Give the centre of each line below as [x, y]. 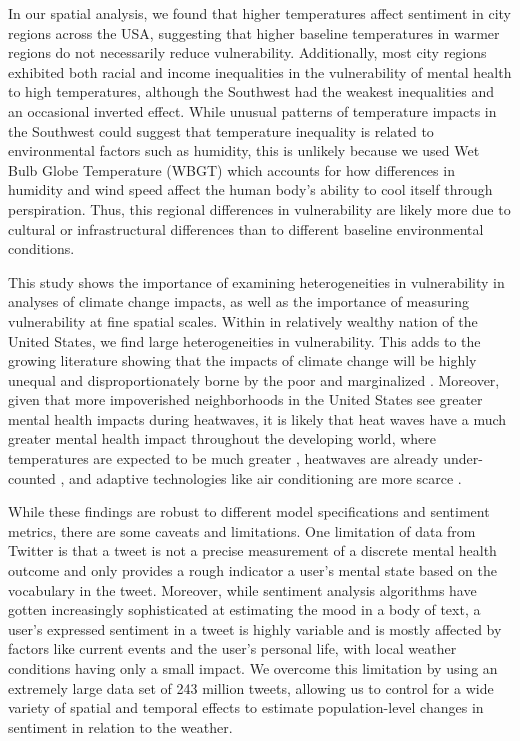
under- [463, 458]
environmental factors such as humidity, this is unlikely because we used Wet [244, 150]
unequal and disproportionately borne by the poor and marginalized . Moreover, [254, 379]
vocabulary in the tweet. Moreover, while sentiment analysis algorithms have [242, 589]
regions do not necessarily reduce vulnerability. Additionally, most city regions [247, 52]
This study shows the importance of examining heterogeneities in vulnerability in [256, 281]
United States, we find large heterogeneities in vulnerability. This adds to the [244, 340]
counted [32, 477]
